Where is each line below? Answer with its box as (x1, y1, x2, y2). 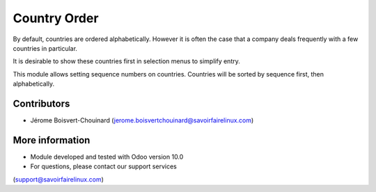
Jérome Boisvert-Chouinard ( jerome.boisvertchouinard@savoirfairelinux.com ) (30, 116, 254, 125)
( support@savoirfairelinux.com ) (13, 175, 104, 184)
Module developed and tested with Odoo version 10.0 (30, 152, 184, 161)
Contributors (13, 97, 70, 109)
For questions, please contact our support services (30, 162, 177, 170)
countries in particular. (13, 44, 78, 52)
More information (13, 134, 91, 146)
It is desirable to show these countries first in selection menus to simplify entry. (13, 57, 240, 65)
